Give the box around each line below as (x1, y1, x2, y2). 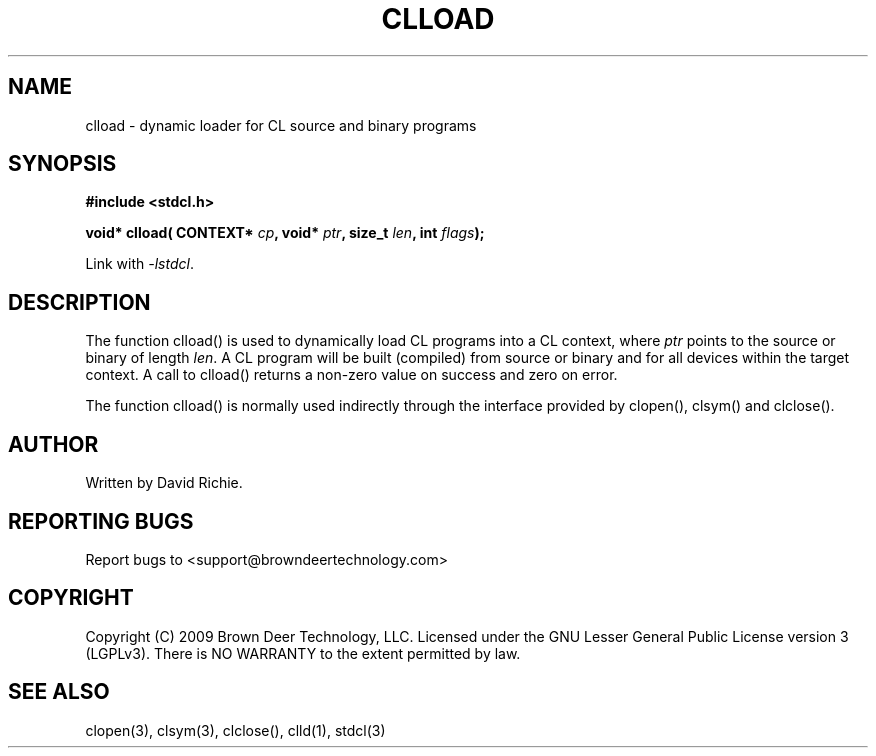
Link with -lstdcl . (85, 255, 194, 273)
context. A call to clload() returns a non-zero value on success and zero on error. (85, 366, 618, 384)
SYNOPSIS (8, 151, 117, 177)
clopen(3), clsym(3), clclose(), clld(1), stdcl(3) (85, 721, 386, 739)
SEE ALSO (8, 679, 110, 705)
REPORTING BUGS (8, 508, 194, 534)
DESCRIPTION (8, 289, 151, 315)
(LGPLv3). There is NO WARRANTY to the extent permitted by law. (85, 644, 521, 662)
